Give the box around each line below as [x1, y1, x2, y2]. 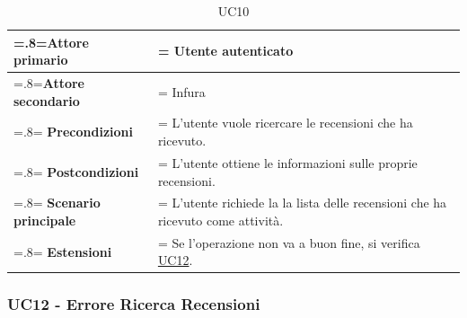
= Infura [157, 82, 206, 101]
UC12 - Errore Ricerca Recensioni [7, 293, 260, 315]
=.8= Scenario [13, 193, 101, 212]
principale [13, 210, 76, 229]
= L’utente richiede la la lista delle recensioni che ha [157, 193, 447, 212]
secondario [13, 91, 80, 110]
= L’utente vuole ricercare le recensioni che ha [157, 113, 413, 132]
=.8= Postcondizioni [13, 162, 139, 181]
